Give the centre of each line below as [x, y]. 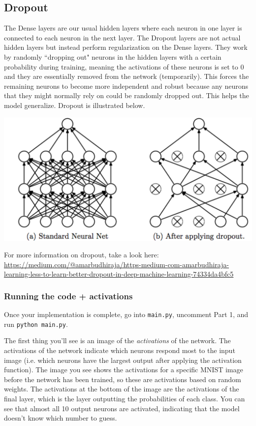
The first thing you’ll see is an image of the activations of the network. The [117, 340]
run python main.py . [36, 324]
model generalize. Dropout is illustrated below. [75, 105]
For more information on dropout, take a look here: [81, 255]
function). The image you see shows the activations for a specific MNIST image [124, 370]
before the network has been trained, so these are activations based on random [123, 379]
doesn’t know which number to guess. [61, 418]
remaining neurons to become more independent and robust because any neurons [126, 86]
